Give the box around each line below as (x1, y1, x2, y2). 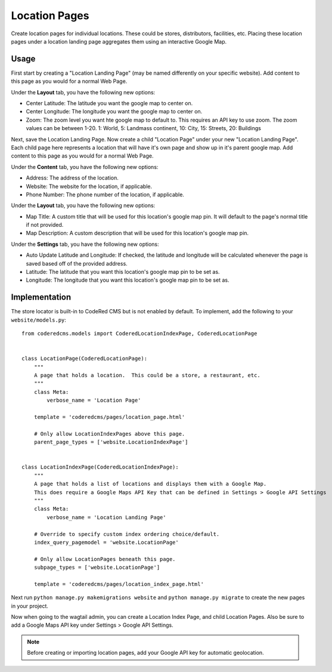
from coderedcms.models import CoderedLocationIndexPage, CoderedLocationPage (21, 330, 257, 337)
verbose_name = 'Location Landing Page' (46, 514, 166, 520)
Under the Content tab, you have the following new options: (11, 163, 159, 170)
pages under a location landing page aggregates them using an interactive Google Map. (11, 38, 227, 45)
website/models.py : (11, 316, 67, 323)
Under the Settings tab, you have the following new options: (11, 241, 159, 248)
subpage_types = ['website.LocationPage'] (33, 564, 160, 571)
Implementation (11, 292, 72, 303)
